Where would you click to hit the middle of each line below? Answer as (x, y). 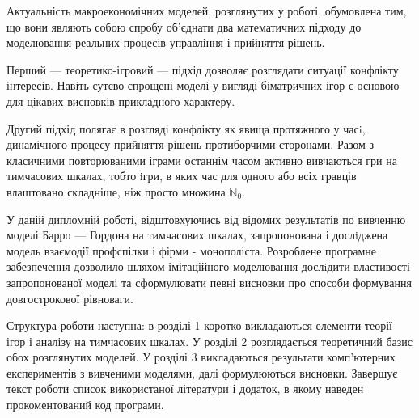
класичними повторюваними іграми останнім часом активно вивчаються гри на (202, 160)
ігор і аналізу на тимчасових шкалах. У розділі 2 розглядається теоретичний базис (209, 341)
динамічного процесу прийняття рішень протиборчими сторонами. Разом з (190, 144)
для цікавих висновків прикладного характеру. (121, 101)
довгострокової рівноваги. (70, 298)
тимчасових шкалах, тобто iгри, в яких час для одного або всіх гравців (182, 176)
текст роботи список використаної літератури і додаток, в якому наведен (185, 388)
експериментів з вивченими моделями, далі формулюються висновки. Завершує (202, 372)
